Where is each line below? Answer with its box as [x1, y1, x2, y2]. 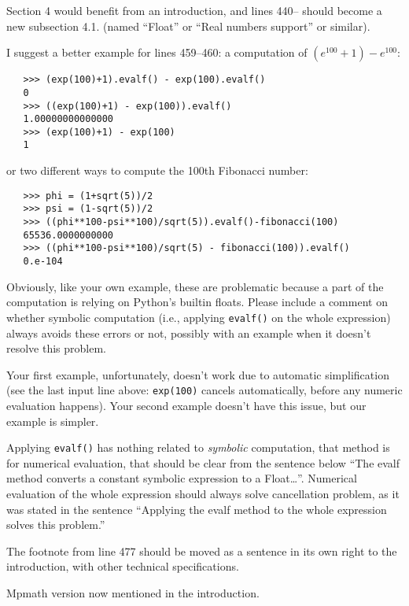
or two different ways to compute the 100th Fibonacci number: [6, 162, 308, 179]
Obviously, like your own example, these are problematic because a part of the [6, 278, 384, 294]
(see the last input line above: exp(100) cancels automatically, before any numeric [6, 382, 403, 398]
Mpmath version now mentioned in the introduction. [6, 584, 260, 600]
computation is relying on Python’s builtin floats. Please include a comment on [6, 294, 388, 310]
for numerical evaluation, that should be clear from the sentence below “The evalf [6, 454, 400, 471]
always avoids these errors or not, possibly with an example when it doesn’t [6, 324, 371, 341]
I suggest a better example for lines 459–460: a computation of [6, 44, 308, 61]
